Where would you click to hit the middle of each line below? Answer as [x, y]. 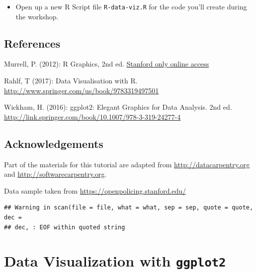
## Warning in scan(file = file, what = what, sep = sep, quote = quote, [129, 208]
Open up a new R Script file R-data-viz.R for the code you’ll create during [131, 6]
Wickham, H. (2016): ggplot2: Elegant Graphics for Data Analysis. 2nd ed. [118, 107]
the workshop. [37, 16]
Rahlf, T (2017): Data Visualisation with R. [71, 81]
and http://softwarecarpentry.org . [55, 174]
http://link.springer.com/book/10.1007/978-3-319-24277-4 [92, 116]
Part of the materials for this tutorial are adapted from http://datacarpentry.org [127, 164]
